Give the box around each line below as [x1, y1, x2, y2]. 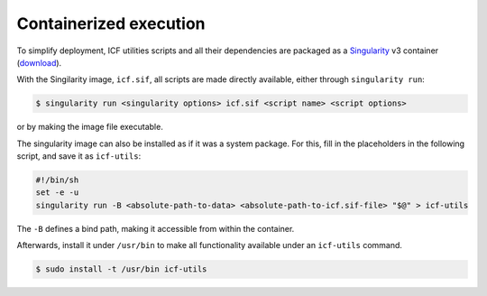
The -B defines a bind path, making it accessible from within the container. [16, 223, 295, 234]
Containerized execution [16, 14, 207, 33]
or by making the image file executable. [16, 122, 164, 133]
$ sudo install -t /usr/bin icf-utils [35, 264, 207, 274]
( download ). [16, 57, 62, 68]
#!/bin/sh [35, 175, 79, 185]
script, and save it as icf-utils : [16, 151, 142, 162]
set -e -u [35, 188, 79, 198]
